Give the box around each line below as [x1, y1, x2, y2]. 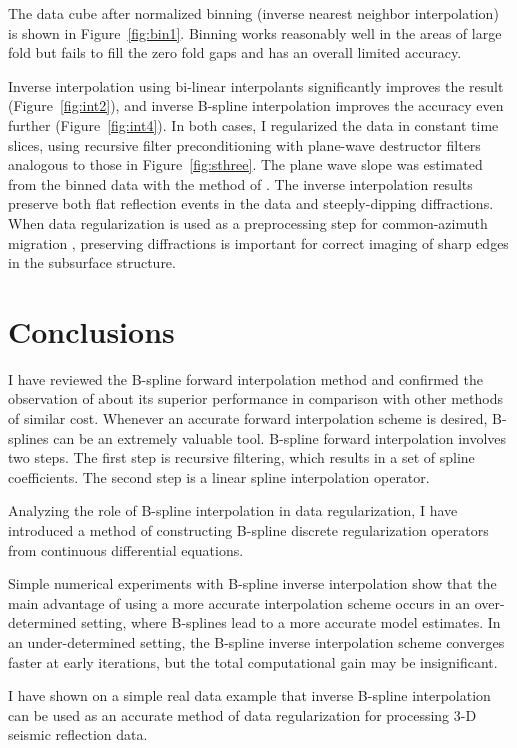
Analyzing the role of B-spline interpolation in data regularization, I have [8, 500, 458, 521]
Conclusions [8, 310, 175, 351]
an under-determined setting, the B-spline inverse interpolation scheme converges [8, 631, 505, 652]
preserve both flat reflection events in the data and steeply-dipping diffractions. [8, 193, 494, 214]
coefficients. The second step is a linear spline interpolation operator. [8, 466, 430, 487]
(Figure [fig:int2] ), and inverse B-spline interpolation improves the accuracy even [8, 95, 504, 116]
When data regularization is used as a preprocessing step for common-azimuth [8, 212, 488, 233]
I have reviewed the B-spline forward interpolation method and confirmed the [8, 368, 483, 389]
